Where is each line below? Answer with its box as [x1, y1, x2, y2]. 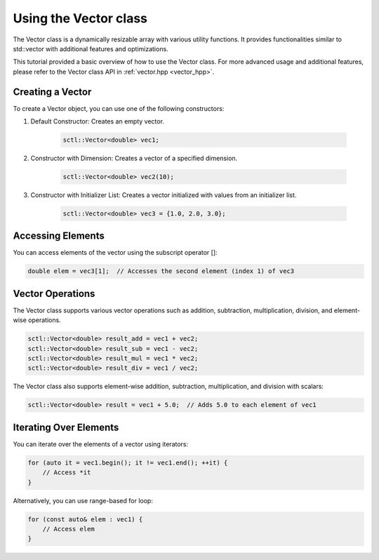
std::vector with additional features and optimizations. [13, 44, 168, 53]
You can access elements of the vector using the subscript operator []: [13, 248, 218, 257]
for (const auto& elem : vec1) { [27, 515, 143, 523]
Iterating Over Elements [13, 421, 119, 433]
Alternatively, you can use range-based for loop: [13, 496, 154, 505]
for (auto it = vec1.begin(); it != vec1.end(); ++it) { [27, 458, 228, 467]
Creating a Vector [13, 86, 92, 98]
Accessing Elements [13, 230, 105, 242]
